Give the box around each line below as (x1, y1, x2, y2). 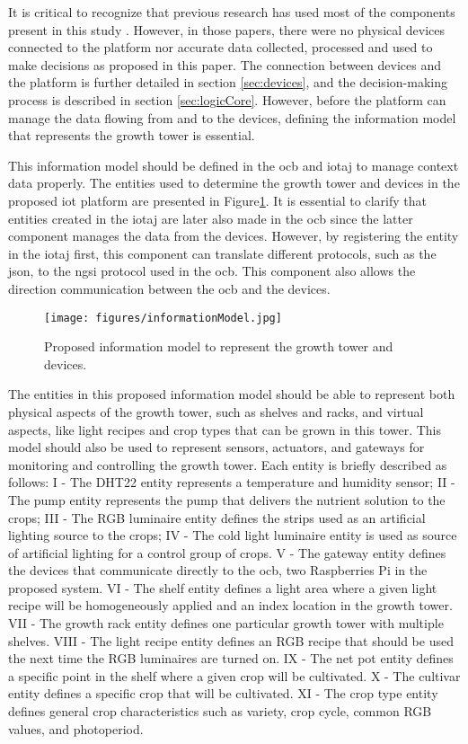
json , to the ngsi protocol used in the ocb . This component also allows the (8, 261, 416, 280)
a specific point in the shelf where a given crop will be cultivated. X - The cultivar (8, 666, 461, 685)
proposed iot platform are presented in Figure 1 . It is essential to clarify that (8, 190, 427, 209)
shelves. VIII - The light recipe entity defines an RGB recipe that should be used (8, 631, 454, 650)
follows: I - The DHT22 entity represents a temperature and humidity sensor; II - (8, 473, 455, 492)
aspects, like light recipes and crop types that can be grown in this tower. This (8, 420, 442, 438)
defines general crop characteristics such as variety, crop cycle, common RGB (8, 702, 432, 721)
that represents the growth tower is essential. (8, 126, 255, 145)
